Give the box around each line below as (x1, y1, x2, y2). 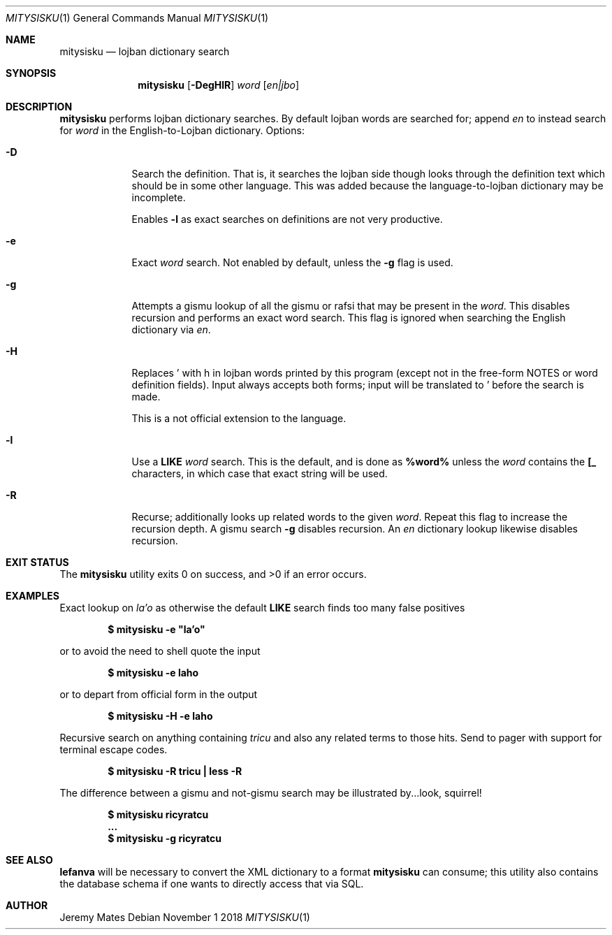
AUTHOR (6, 899, 48, 911)
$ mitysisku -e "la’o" (108, 623, 205, 635)
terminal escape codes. (59, 744, 168, 755)
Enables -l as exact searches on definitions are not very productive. (131, 213, 443, 225)
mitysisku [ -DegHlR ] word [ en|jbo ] (138, 79, 300, 91)
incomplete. (131, 191, 186, 203)
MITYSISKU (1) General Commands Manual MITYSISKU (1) (6, 12, 269, 24)
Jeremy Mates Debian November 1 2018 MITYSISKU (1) (59, 911, 310, 923)
